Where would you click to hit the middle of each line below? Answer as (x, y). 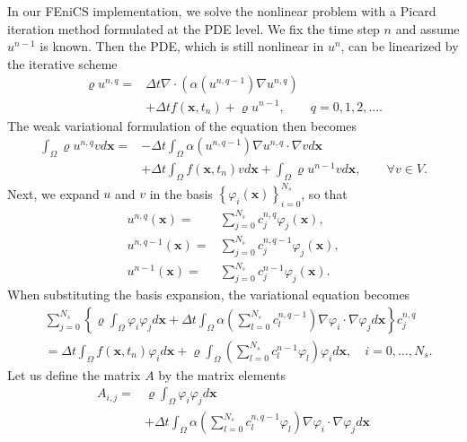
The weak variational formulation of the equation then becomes (182, 125)
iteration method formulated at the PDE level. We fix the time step (194, 28)
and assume (427, 28)
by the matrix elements (222, 374)
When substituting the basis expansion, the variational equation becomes (209, 295)
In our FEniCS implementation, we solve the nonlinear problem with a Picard (222, 11)
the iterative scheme (62, 63)
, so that (324, 193)
